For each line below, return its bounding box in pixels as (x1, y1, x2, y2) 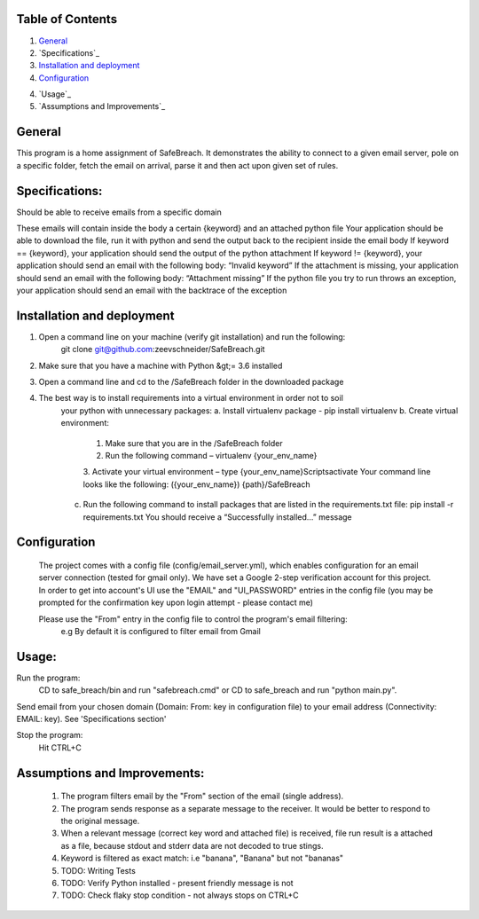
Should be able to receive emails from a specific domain (16, 207, 222, 217)
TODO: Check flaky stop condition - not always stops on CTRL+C (60, 890, 299, 900)
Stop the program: (16, 730, 83, 741)
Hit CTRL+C (38, 742, 82, 753)
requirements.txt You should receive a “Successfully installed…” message (82, 511, 352, 522)
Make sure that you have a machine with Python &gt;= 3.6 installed (38, 360, 283, 371)
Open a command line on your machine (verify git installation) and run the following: (38, 331, 346, 342)
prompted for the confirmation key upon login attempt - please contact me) (38, 597, 314, 608)
